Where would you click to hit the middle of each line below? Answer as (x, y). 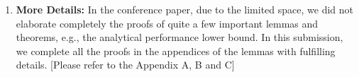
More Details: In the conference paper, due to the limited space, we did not (184, 9)
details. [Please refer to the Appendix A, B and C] (125, 65)
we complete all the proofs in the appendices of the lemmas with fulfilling (176, 51)
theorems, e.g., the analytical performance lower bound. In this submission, (179, 37)
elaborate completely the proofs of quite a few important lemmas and (167, 23)
